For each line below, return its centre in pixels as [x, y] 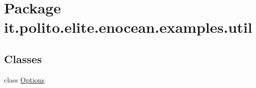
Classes [23, 58]
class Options [24, 79]
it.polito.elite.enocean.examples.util [128, 27]
